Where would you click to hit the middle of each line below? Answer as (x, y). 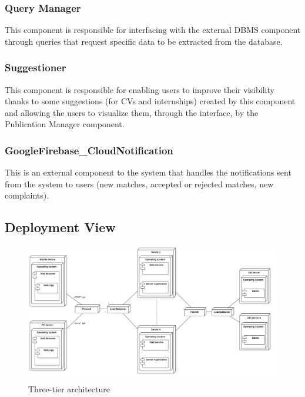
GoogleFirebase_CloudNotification (89, 150)
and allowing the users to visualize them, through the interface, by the (132, 112)
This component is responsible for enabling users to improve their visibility (140, 89)
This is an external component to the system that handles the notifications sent (148, 172)
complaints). (27, 195)
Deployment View (60, 227)
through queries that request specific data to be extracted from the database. (144, 41)
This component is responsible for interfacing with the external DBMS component (153, 30)
